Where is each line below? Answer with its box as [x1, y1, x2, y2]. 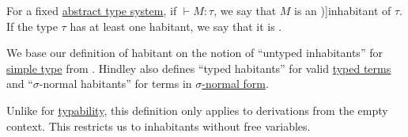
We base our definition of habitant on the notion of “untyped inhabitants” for [6, 44, 383, 61]
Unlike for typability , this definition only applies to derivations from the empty [6, 101, 388, 118]
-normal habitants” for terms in [39, 75, 192, 92]
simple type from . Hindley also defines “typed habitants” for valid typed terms [6, 59, 391, 76]
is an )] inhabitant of [294, 2, 391, 18]
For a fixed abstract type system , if [6, 2, 177, 18]
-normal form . [202, 75, 269, 92]
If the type [6, 17, 58, 34]
